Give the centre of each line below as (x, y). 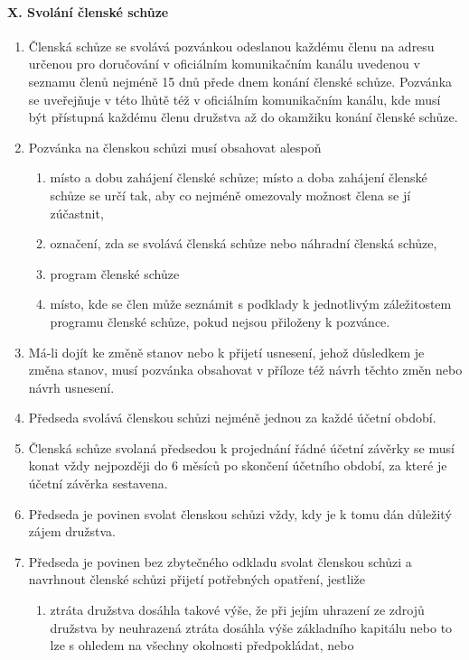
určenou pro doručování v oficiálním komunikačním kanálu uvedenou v (224, 64)
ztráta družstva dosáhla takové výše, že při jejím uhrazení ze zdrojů (237, 610)
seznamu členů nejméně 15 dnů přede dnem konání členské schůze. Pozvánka (240, 81)
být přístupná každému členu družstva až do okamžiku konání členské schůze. (243, 117)
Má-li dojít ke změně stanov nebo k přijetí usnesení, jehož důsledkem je (226, 352)
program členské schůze (115, 273)
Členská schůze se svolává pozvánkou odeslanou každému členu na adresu (231, 46)
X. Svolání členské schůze (88, 11)
